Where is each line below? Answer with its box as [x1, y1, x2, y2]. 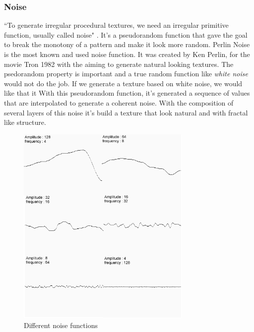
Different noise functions [24, 320, 98, 330]
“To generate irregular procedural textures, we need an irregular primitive [4, 20, 229, 30]
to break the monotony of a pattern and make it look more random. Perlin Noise [4, 39, 250, 50]
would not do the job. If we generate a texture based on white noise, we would [4, 78, 243, 88]
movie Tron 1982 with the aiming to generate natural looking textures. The [4, 58, 234, 69]
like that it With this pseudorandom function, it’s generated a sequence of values [4, 88, 250, 98]
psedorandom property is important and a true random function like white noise [4, 68, 248, 79]
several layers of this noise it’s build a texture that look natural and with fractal [4, 107, 248, 117]
